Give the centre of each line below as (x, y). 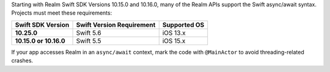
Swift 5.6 (89, 32)
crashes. (22, 60)
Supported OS (183, 24)
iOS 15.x (174, 41)
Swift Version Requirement (116, 24)
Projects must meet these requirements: (62, 13)
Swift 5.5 (89, 41)
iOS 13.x (174, 32)
